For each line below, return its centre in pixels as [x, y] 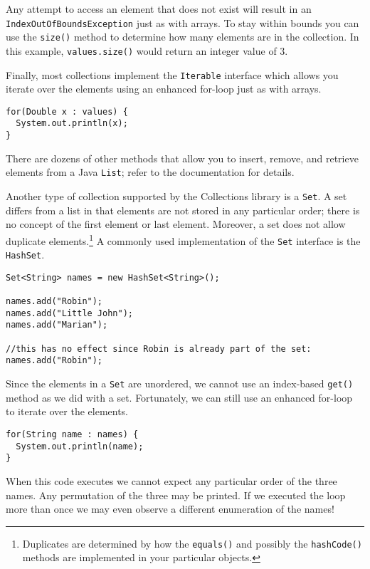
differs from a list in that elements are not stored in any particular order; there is [183, 210]
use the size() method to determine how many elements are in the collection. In [183, 37]
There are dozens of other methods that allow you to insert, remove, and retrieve [182, 158]
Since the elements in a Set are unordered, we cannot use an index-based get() [180, 383]
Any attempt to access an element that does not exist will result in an [159, 9]
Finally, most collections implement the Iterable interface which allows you [172, 74]
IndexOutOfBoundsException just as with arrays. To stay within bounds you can [183, 22]
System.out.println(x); [72, 124]
